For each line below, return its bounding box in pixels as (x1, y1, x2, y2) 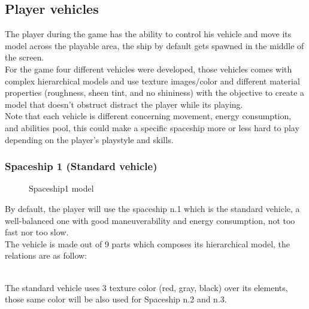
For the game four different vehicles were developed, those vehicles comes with (5, 62, 292, 75)
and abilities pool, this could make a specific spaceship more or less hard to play (5, 121, 299, 134)
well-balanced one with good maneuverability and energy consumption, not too (5, 214, 295, 226)
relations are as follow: (5, 249, 87, 262)
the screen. (5, 51, 44, 63)
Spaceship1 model (29, 182, 94, 195)
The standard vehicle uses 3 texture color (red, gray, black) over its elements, (5, 281, 288, 293)
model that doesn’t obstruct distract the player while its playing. (5, 98, 243, 110)
